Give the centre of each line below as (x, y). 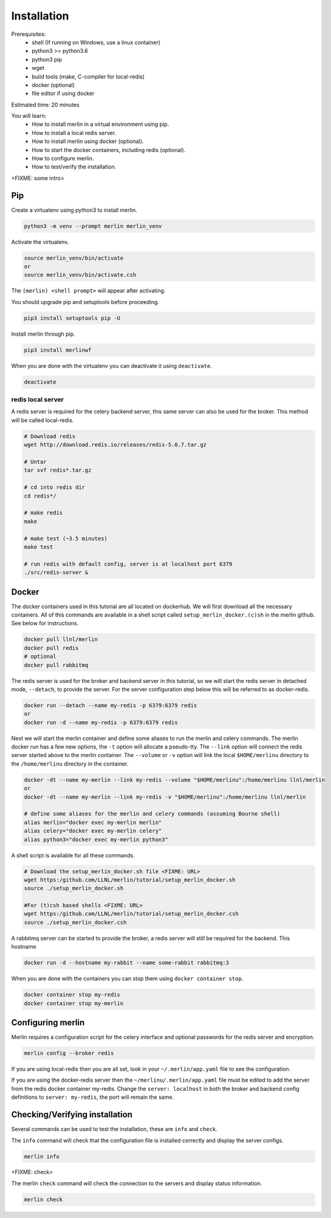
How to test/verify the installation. (74, 167)
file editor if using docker (63, 94)
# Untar (35, 462)
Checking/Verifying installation (72, 1115)
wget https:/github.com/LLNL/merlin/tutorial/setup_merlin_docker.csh (131, 914)
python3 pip (47, 59)
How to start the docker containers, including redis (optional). (109, 150)
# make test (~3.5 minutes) (66, 538)
